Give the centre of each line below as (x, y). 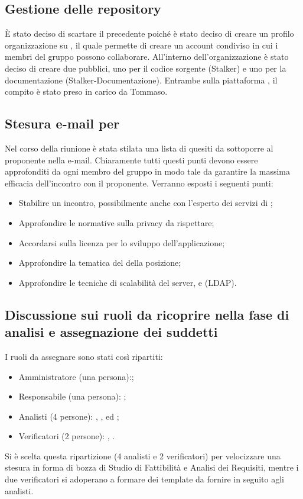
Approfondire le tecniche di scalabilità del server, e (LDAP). (128, 282)
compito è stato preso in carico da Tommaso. (86, 91)
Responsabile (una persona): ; (72, 396)
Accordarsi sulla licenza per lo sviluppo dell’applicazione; (122, 242)
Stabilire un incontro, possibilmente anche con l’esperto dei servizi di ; (146, 203)
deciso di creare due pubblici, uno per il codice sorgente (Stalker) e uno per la (146, 68)
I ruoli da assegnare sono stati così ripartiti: (84, 356)
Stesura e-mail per (62, 123)
